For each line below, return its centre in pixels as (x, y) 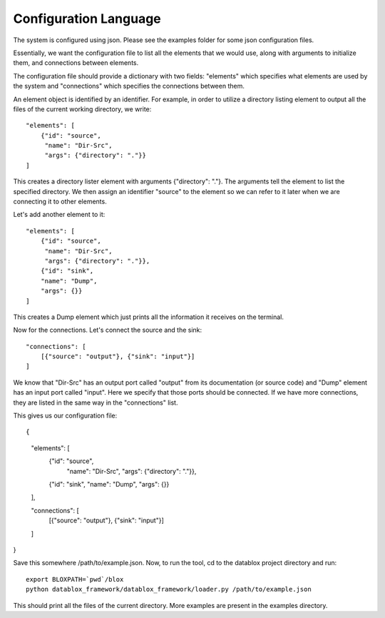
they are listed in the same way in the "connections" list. (96, 402)
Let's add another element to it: (59, 215)
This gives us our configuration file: (65, 416)
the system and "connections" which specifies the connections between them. (129, 86)
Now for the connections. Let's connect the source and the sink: (108, 330)
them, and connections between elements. (76, 63)
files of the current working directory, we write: (82, 109)
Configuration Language (87, 19)
